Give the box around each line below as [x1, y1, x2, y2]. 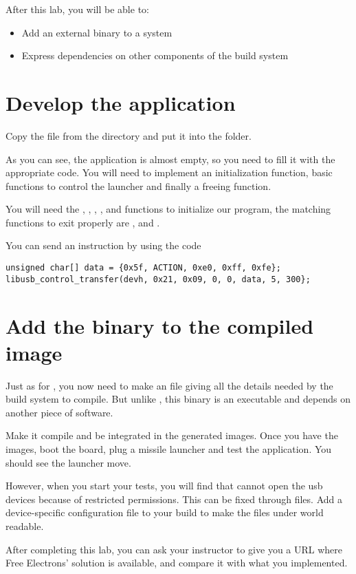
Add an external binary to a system [21, 25, 173, 39]
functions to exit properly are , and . [5, 215, 160, 229]
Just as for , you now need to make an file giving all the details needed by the [5, 378, 333, 392]
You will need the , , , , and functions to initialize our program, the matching [5, 202, 331, 216]
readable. [5, 519, 44, 533]
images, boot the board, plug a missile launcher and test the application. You [5, 442, 332, 456]
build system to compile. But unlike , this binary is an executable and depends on [5, 392, 351, 406]
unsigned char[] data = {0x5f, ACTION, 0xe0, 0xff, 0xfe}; [5, 263, 281, 273]
